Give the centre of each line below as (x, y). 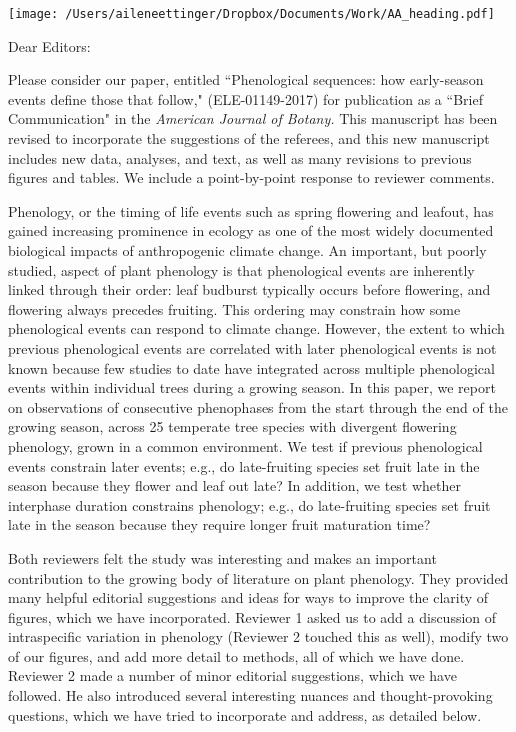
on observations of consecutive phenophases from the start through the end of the (258, 406)
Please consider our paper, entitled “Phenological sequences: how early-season (246, 79)
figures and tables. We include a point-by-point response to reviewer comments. (251, 177)
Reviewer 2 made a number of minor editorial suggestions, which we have (232, 675)
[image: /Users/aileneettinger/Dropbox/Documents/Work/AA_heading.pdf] (251, 14)
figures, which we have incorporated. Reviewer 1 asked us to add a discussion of (252, 616)
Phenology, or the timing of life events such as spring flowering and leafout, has (251, 210)
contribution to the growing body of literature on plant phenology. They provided (258, 577)
